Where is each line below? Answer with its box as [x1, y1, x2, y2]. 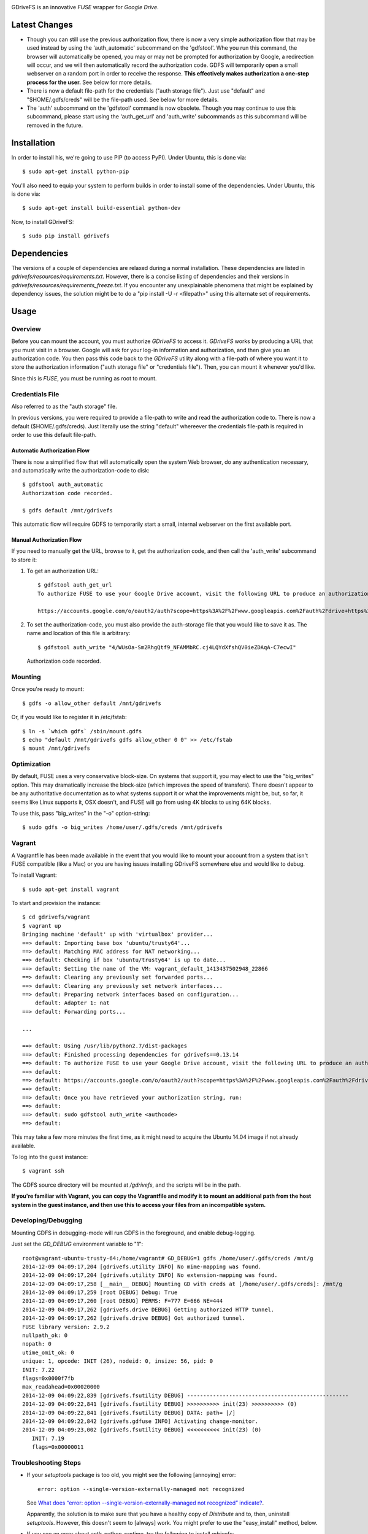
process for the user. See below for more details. [26, 79, 152, 86]
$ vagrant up [22, 922, 61, 929]
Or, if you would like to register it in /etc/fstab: [11, 714, 127, 721]
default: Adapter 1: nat [34, 1000, 110, 1006]
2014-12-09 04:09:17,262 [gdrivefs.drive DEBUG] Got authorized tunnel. [22, 1315, 245, 1322]
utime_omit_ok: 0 [22, 1349, 74, 1356]
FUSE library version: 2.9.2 [22, 1323, 110, 1330]
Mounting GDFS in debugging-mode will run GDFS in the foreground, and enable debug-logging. [11, 1229, 256, 1236]
